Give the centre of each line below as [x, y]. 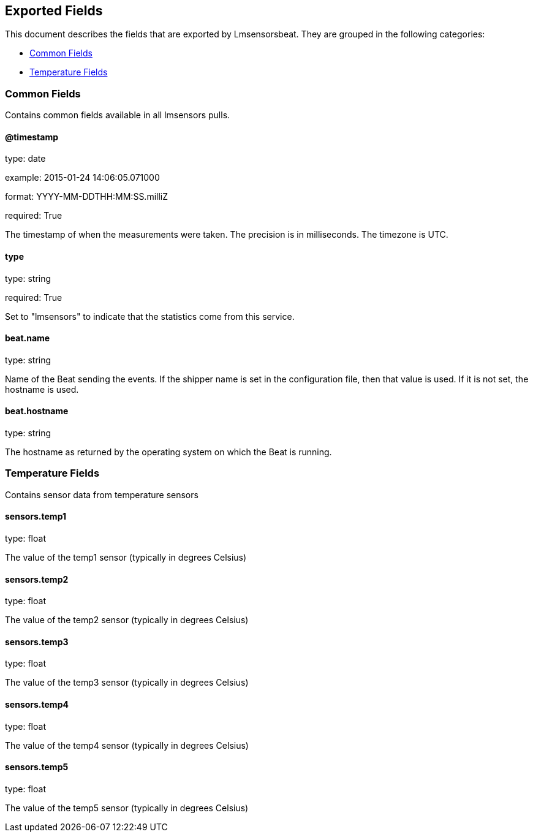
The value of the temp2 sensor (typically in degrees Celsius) [127, 620]
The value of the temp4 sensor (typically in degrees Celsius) [127, 745]
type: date [25, 159]
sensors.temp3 [37, 642]
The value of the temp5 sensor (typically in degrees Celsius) [127, 808]
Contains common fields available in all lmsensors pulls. [118, 115]
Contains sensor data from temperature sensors [102, 494]
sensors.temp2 [37, 579]
